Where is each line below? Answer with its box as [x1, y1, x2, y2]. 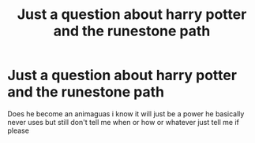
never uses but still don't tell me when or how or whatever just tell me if [7, 117, 240, 126]
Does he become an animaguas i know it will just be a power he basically [7, 108, 245, 119]
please [7, 126, 29, 135]
